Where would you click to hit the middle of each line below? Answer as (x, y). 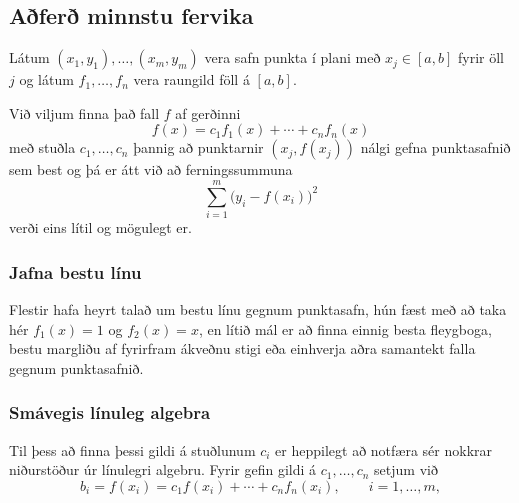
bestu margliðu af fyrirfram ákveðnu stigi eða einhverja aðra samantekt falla (242, 348)
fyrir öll (480, 57)
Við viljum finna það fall (84, 112)
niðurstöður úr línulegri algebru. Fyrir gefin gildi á (163, 469)
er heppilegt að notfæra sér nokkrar (384, 449)
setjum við (406, 469)
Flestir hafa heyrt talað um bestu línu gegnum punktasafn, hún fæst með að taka (258, 308)
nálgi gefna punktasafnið (435, 147)
